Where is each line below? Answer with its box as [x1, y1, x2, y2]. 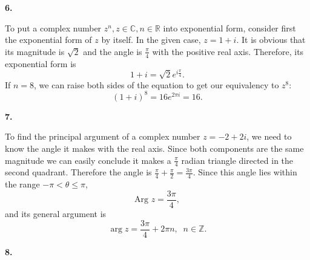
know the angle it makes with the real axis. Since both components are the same [5, 142, 304, 155]
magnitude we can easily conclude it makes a [5, 154, 171, 166]
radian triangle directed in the [181, 154, 294, 166]
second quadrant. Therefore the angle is [5, 166, 152, 178]
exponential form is [5, 57, 76, 70]
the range [5, 178, 40, 190]
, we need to [246, 130, 292, 143]
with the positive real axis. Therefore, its [152, 45, 304, 57]
